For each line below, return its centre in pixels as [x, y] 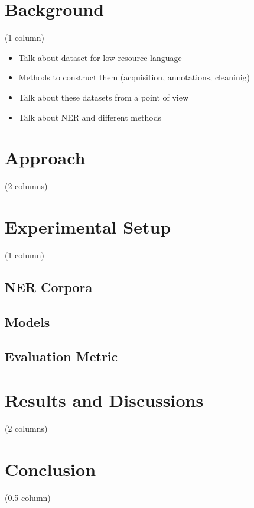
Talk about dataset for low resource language [100, 57]
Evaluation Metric [61, 356]
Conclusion [51, 469]
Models [27, 321]
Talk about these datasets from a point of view [104, 97]
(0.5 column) [28, 497]
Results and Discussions [104, 400]
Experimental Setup [88, 227]
